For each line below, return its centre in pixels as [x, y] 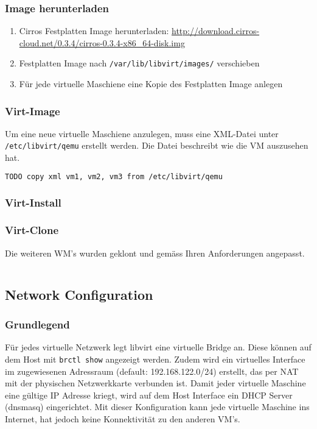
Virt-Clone [32, 230]
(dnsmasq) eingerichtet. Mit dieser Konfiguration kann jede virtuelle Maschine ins [157, 407]
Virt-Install [33, 202]
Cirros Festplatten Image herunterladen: [94, 31]
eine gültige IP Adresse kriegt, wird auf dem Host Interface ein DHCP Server [149, 395]
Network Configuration [79, 294]
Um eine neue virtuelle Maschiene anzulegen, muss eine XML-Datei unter [142, 133]
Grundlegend [37, 324]
